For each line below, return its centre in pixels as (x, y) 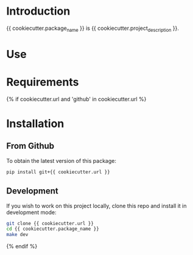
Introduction (38, 11)
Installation (35, 124)
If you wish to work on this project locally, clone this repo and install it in (96, 206)
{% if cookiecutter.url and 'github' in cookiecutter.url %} (76, 99)
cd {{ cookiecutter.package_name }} (53, 229)
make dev (17, 235)
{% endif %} (22, 246)
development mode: (31, 212)
